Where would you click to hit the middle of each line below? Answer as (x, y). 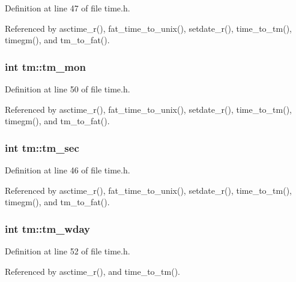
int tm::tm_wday (47, 228)
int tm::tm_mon (45, 66)
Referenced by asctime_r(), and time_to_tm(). (92, 271)
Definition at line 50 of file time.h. (68, 89)
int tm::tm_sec (42, 147)
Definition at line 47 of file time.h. (68, 8)
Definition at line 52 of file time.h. (68, 251)
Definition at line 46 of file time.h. (68, 170)
